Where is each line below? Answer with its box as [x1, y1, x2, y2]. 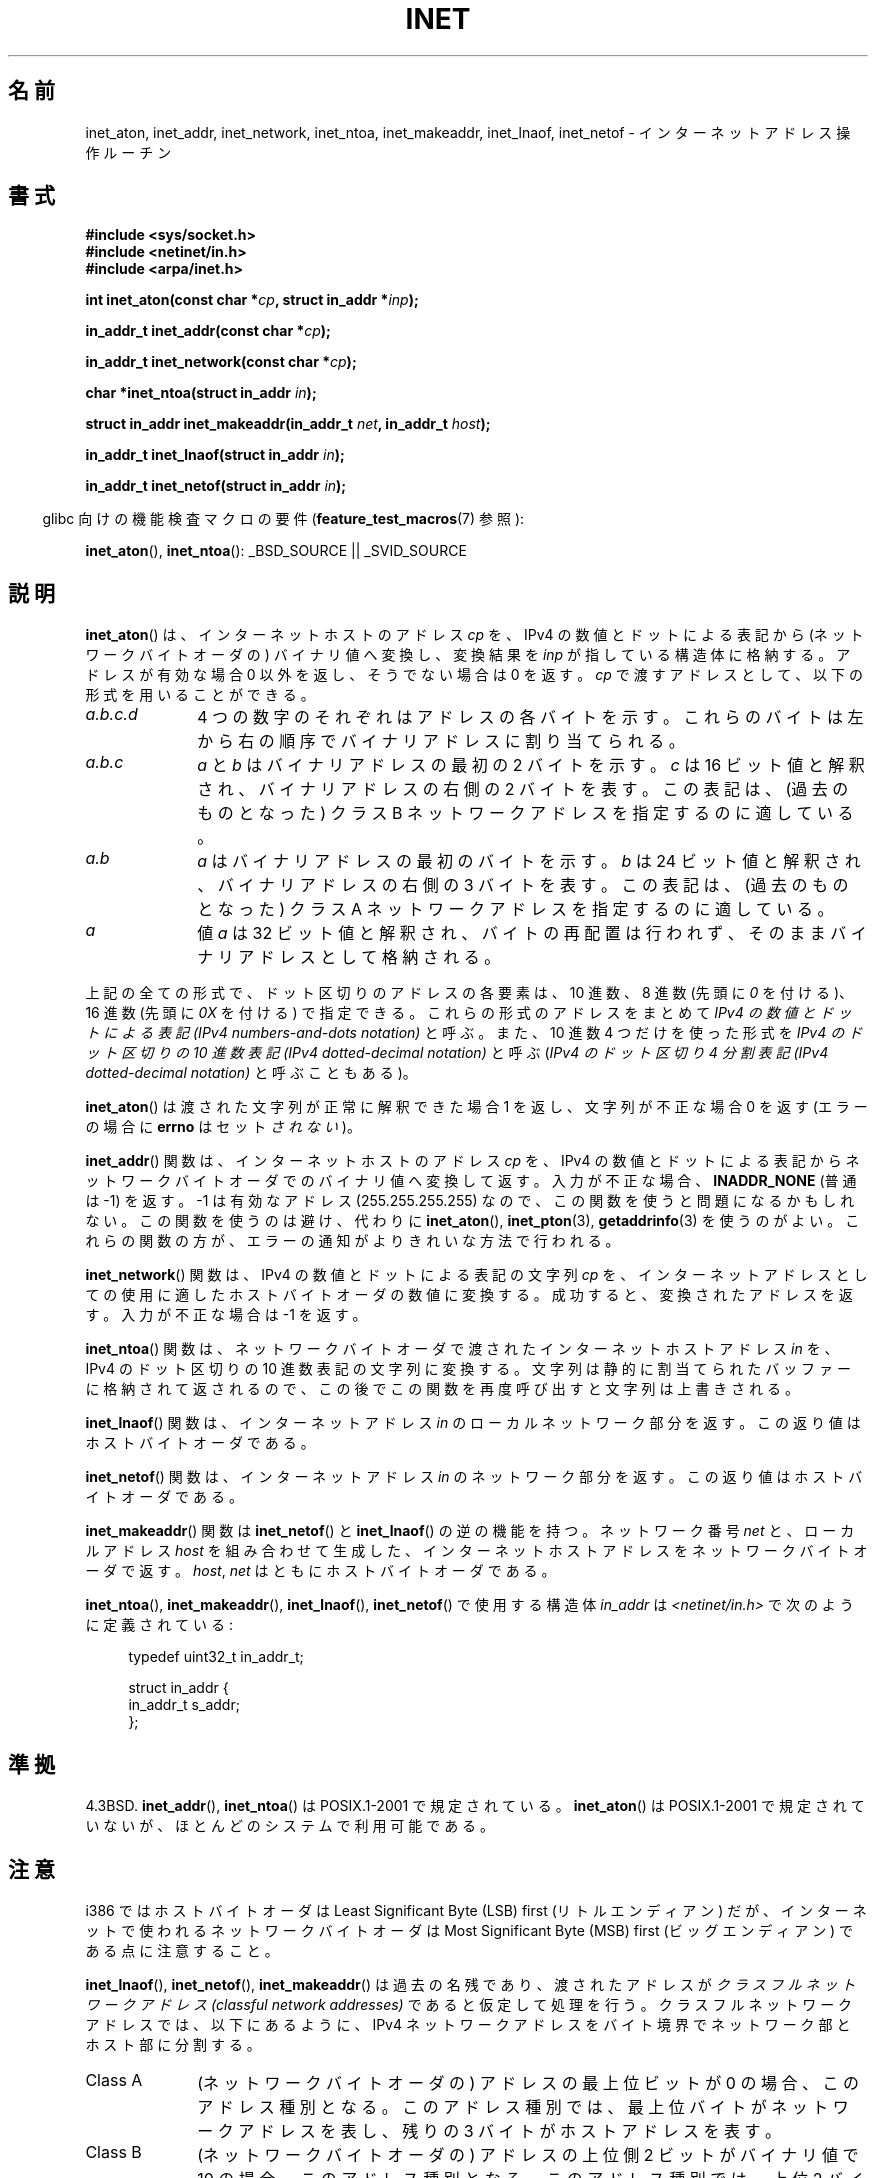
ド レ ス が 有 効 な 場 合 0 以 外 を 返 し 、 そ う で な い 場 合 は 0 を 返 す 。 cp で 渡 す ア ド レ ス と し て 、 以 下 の [85, 666, 863, 684]
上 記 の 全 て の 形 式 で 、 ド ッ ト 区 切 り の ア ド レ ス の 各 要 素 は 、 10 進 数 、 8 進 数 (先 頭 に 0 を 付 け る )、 [85, 984, 853, 1002]
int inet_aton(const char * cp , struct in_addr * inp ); [85, 291, 419, 309]
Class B [85, 2141, 142, 2162]
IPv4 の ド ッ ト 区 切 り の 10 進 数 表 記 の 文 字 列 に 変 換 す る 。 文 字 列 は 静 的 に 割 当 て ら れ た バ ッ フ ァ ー [85, 1360, 851, 1378]
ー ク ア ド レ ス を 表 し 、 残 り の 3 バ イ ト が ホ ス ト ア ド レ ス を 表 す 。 [197, 2120, 782, 2141]
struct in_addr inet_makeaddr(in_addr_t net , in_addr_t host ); [85, 415, 491, 433]
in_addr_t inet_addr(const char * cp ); [85, 322, 331, 340]
